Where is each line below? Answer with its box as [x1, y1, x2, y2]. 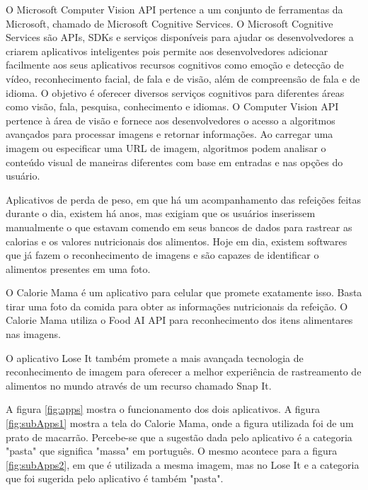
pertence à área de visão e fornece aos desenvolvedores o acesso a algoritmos [6, 112, 335, 127]
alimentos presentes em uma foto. [6, 261, 151, 276]
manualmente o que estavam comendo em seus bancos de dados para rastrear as [6, 219, 352, 234]
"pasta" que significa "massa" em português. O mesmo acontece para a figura [6, 443, 338, 458]
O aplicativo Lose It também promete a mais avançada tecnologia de [6, 350, 304, 365]
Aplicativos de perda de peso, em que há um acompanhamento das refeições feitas [6, 192, 362, 206]
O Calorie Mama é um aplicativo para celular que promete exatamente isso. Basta [6, 285, 362, 300]
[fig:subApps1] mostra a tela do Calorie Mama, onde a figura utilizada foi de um [6, 416, 354, 431]
